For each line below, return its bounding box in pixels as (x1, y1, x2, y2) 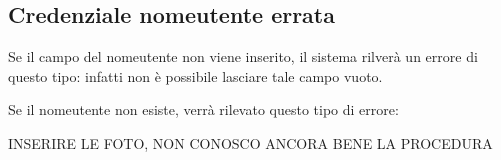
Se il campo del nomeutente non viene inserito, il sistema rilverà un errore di (8, 46, 478, 67)
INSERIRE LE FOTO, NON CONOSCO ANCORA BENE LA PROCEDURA (8, 132, 493, 153)
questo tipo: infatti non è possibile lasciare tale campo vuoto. (8, 65, 383, 86)
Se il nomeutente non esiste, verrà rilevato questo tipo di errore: (8, 99, 399, 120)
